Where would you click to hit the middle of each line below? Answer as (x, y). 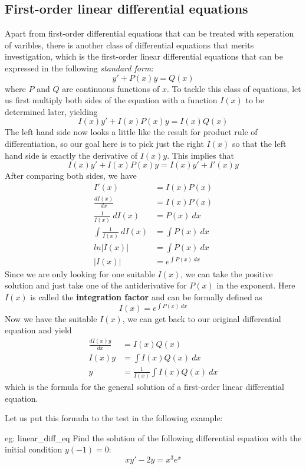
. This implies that (200, 155)
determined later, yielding (51, 111)
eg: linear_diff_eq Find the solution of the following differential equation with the (153, 437)
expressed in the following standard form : (79, 68)
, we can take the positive (227, 273)
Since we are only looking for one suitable (80, 273)
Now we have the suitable (51, 318)
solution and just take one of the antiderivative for (96, 285)
